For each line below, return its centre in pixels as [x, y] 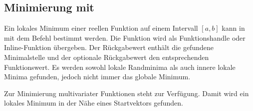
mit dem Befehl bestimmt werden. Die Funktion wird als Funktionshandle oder [125, 37]
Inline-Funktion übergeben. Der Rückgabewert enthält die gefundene [109, 47]
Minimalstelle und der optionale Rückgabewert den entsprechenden [107, 57]
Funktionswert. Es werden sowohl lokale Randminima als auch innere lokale [120, 67]
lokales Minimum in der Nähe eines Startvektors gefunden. [94, 103]
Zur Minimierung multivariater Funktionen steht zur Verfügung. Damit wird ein [126, 93]
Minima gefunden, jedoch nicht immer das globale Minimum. [97, 77]
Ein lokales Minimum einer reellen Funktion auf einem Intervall [101, 28]
